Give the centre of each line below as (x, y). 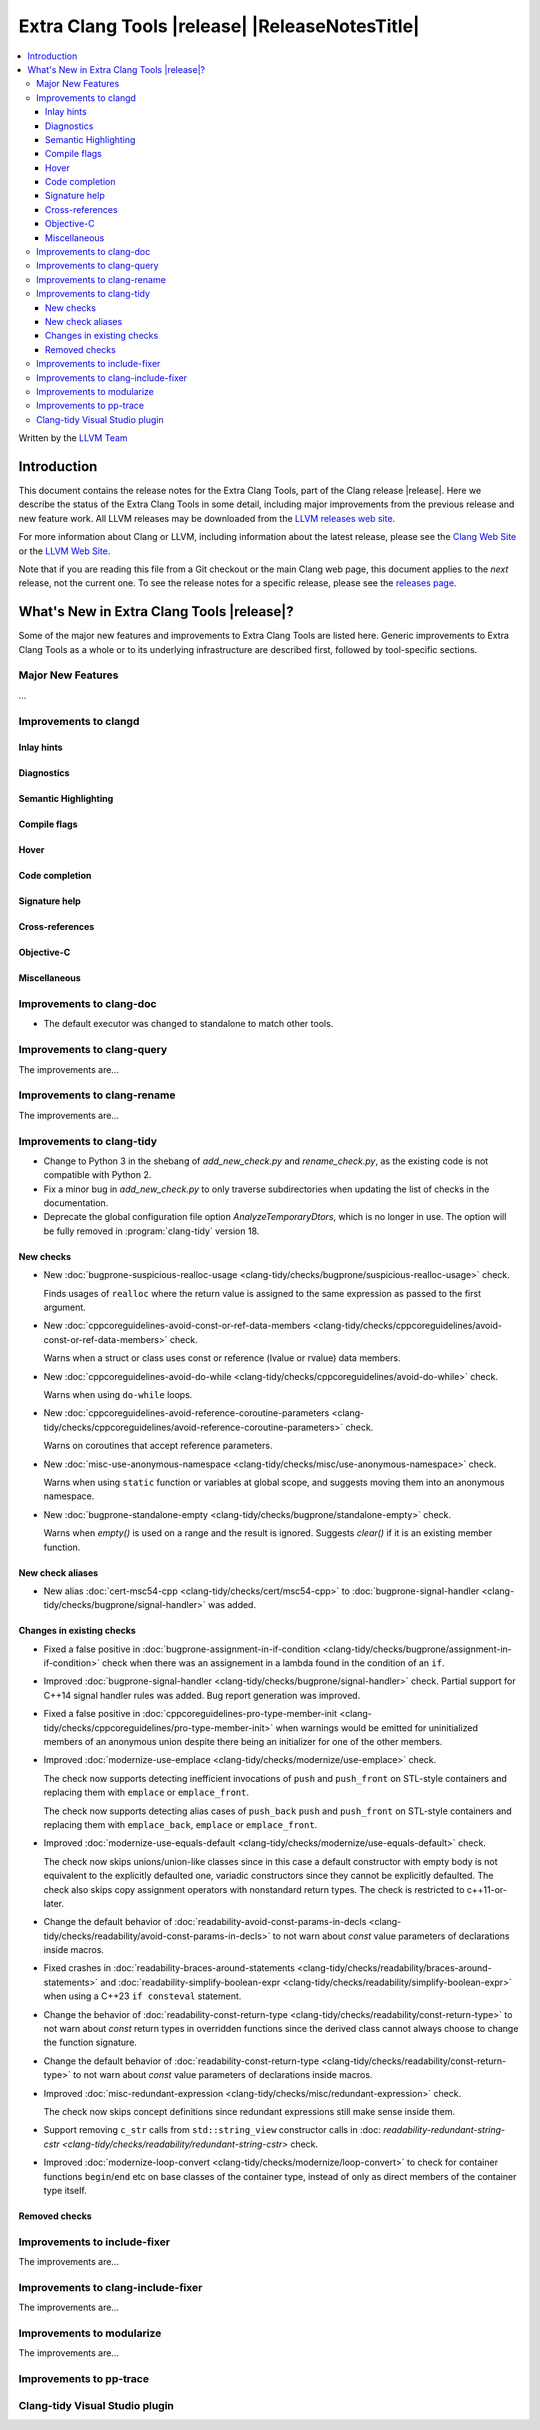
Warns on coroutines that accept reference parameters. (158, 1446)
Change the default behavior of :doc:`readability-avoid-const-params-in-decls (205, 1922)
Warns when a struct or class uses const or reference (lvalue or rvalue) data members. (222, 1358)
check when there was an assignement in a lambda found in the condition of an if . (273, 1663)
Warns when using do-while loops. (118, 1394)
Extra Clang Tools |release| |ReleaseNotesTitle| (219, 26)
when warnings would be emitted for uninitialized (377, 1727)
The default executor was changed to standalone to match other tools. (188, 1024)
